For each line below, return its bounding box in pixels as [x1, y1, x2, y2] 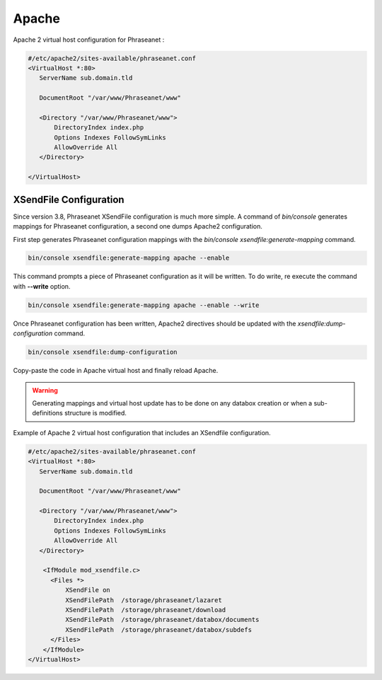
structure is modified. [64, 409, 127, 417]
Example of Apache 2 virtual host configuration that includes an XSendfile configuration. [13, 428, 272, 437]
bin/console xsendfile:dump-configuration [28, 348, 178, 357]
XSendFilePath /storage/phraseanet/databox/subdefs [64, 626, 253, 633]
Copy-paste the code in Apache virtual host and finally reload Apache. [13, 367, 219, 375]
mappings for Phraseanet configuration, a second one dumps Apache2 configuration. [13, 222, 263, 231]
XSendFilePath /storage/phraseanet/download [64, 606, 226, 613]
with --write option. [13, 282, 71, 290]
